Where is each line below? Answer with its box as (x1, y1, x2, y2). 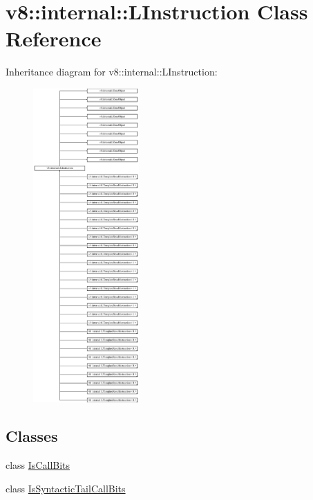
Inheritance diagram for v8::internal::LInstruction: (6, 64, 218, 79)
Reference (6, 24, 102, 53)
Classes (6, 425, 58, 447)
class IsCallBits (6, 458, 70, 472)
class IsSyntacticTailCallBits (6, 481, 126, 495)
